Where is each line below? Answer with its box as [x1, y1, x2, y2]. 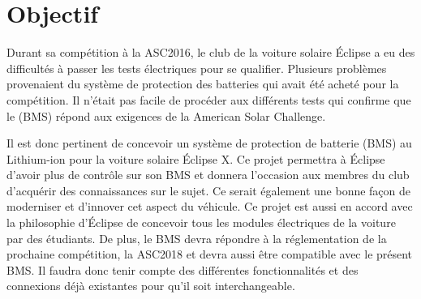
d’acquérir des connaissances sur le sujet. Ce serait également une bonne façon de [6, 182, 411, 199]
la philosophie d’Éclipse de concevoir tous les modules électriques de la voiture [6, 214, 396, 231]
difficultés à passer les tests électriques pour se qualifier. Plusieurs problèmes [6, 59, 387, 76]
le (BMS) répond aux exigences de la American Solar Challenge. [6, 107, 326, 124]
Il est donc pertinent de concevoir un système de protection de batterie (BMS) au [6, 135, 412, 152]
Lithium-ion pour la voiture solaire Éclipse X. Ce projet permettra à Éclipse [6, 150, 385, 167]
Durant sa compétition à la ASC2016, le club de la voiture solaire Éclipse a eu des [6, 44, 415, 61]
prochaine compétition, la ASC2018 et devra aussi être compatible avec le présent [6, 246, 413, 263]
